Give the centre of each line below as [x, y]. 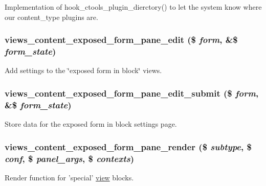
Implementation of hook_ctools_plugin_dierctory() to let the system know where [133, 7]
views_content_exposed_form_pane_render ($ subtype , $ [128, 146]
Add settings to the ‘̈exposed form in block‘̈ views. [83, 70]
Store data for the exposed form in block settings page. [91, 124]
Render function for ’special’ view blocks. [69, 177]
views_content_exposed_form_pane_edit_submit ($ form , [132, 93]
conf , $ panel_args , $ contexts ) [70, 158]
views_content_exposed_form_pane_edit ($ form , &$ [121, 40]
